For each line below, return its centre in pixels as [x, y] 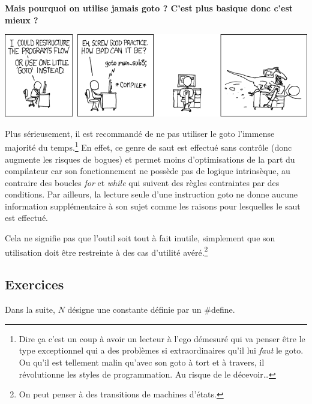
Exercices [34, 284]
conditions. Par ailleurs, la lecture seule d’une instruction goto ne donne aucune [151, 194]
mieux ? [22, 20]
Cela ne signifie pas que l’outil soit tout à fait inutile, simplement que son [140, 238]
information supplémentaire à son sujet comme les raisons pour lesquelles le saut [153, 206]
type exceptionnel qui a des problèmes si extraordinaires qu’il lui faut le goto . [161, 350]
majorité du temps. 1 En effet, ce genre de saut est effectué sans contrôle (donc [148, 146]
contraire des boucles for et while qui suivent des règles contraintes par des [142, 182]
